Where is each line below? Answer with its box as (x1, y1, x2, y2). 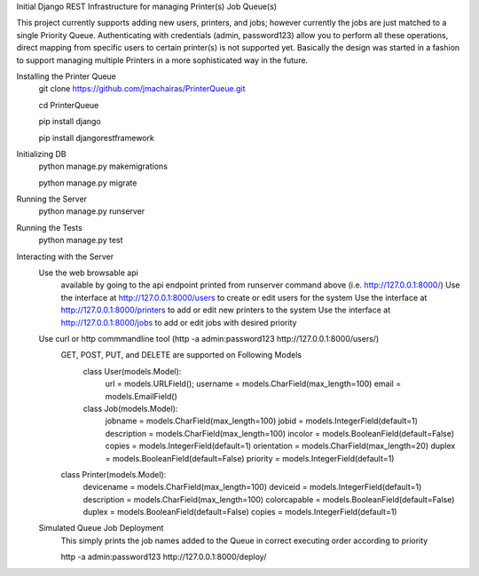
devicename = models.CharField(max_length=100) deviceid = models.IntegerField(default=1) (82, 482, 422, 493)
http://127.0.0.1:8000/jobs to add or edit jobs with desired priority (60, 317, 297, 327)
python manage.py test (38, 235, 123, 246)
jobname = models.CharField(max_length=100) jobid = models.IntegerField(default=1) (105, 415, 419, 426)
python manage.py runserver (38, 206, 145, 217)
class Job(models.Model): (82, 403, 178, 414)
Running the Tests (16, 222, 83, 233)
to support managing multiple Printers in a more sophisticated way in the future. (16, 54, 309, 66)
